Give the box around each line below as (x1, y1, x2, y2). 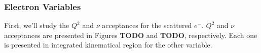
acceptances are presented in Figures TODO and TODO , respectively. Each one (4, 29, 257, 40)
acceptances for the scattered (102, 20, 192, 30)
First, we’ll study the (4, 20, 69, 30)
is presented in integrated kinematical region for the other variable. (4, 39, 212, 50)
